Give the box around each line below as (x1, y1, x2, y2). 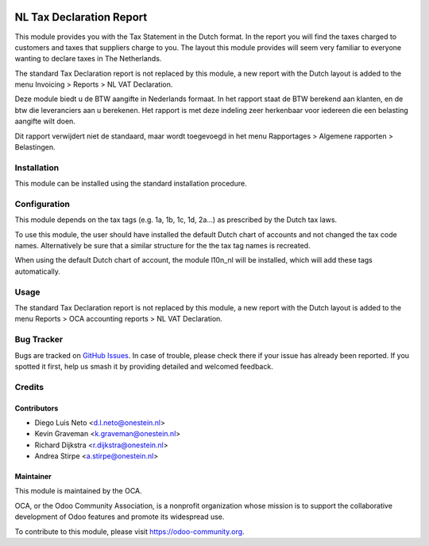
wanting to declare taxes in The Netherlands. (14, 54, 162, 64)
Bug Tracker (14, 334, 64, 345)
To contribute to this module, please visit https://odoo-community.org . (14, 526, 245, 536)
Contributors (14, 403, 59, 413)
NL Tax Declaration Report (14, 10, 148, 24)
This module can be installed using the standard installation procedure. (14, 179, 247, 189)
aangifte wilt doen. (14, 116, 75, 127)
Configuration (14, 198, 71, 209)
